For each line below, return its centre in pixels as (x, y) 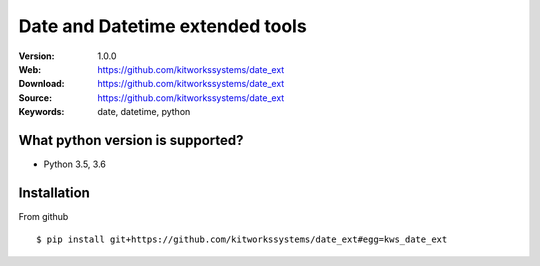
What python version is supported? (131, 140)
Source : (35, 97)
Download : (41, 84)
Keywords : (41, 112)
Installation (54, 192)
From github (43, 216)
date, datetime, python (144, 112)
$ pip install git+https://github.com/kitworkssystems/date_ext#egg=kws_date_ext (242, 239)
